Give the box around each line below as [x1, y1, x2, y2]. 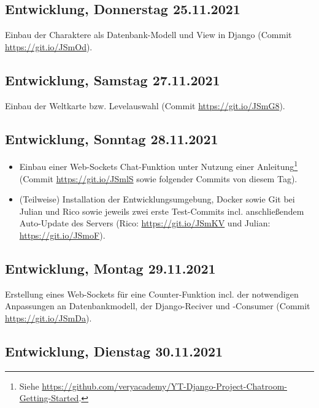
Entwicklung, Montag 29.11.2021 [5, 259, 216, 277]
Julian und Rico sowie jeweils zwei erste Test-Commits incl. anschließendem [19, 204, 304, 217]
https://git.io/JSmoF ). [19, 229, 106, 242]
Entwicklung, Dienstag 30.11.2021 [5, 341, 223, 360]
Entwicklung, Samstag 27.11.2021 [5, 70, 220, 89]
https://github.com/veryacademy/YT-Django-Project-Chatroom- [42, 379, 287, 392]
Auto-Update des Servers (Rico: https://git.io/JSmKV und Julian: [19, 217, 271, 229]
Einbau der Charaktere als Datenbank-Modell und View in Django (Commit [5, 28, 292, 41]
